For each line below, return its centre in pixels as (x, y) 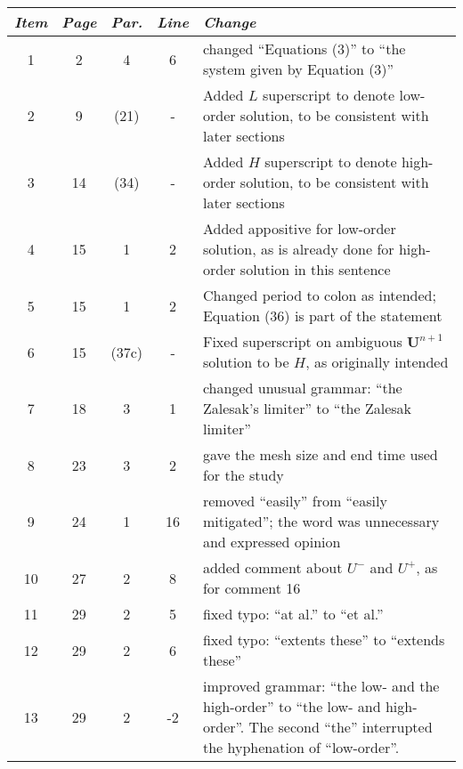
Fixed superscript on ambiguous (302, 341)
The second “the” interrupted (341, 727)
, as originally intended (377, 362)
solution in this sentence (315, 269)
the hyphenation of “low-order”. (301, 747)
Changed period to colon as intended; (319, 295)
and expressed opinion (272, 542)
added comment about (272, 567)
